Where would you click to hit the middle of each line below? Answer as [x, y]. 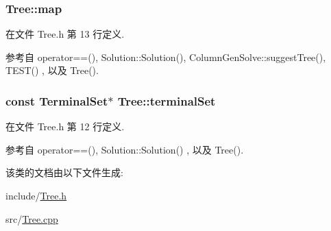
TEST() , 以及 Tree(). [52, 70]
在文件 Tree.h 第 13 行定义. [65, 34]
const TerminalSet [57, 100]
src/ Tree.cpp [32, 218]
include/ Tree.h [36, 195]
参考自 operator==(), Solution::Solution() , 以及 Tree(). [125, 149]
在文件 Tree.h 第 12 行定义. [65, 126]
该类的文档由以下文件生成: [64, 172]
